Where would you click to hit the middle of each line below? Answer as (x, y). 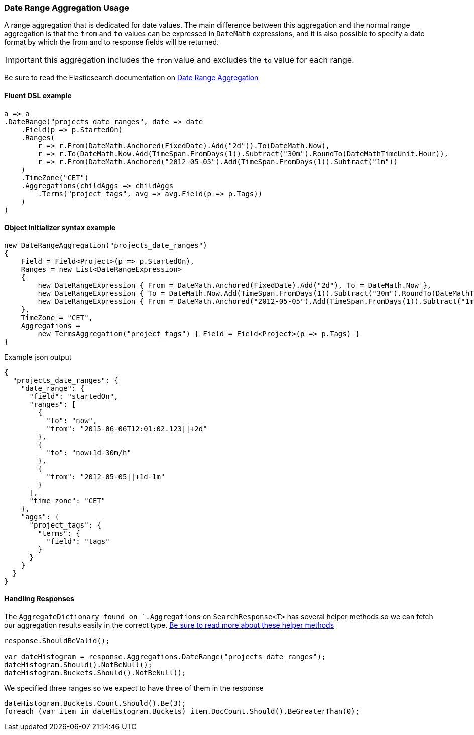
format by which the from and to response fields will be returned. (112, 42)
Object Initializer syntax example (60, 228)
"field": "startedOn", (74, 396)
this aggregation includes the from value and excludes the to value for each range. (199, 60)
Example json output (38, 357)
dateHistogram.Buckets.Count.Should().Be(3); (95, 704)
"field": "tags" (78, 541)
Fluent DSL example (38, 95)
